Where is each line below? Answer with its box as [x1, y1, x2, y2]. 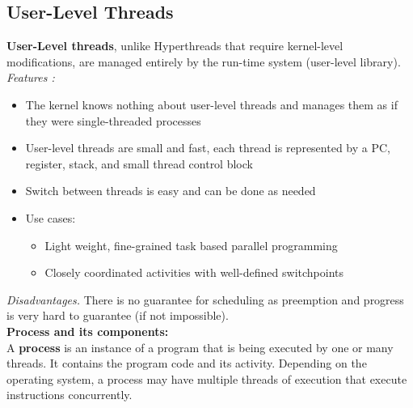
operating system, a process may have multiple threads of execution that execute [6, 370, 407, 387]
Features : [6, 69, 55, 86]
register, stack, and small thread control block [25, 155, 253, 172]
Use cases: [25, 209, 76, 226]
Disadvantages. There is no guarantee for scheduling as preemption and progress [6, 291, 404, 308]
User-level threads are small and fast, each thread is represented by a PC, [25, 139, 390, 156]
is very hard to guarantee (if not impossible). [6, 307, 229, 324]
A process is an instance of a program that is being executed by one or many [6, 338, 394, 355]
